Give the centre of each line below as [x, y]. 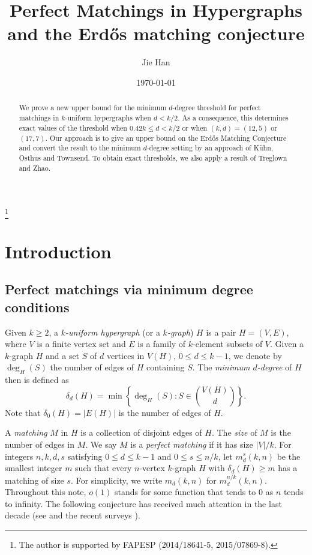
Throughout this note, [46, 492]
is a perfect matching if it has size [192, 444]
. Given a [287, 344]
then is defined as [37, 380]
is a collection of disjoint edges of [141, 432]
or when [195, 127]
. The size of [234, 432]
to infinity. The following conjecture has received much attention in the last [143, 503]
